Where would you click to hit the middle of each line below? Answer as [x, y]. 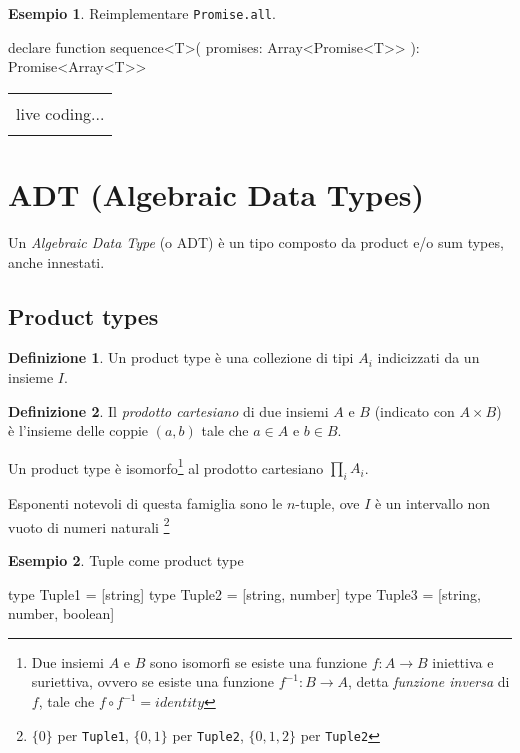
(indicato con [414, 410]
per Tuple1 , [93, 734]
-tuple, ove [327, 503]
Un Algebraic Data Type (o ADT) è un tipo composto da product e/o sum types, [256, 241]
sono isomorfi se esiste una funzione [259, 661]
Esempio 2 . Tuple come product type [126, 560]
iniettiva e [463, 661]
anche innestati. [56, 261]
